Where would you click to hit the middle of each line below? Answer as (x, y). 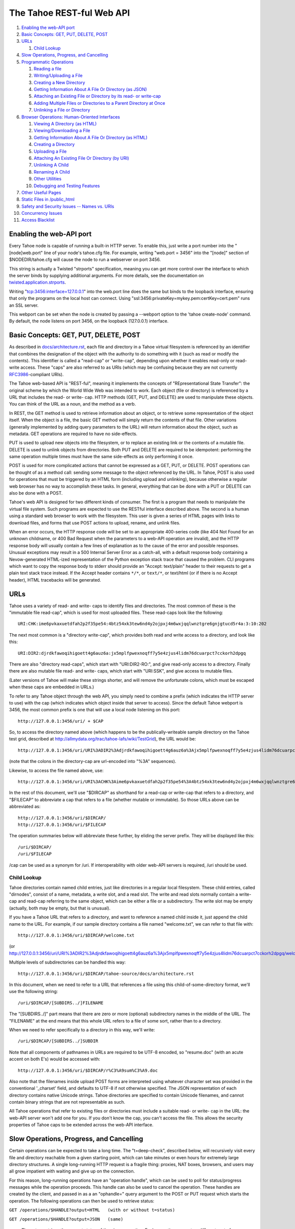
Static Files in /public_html (48, 200)
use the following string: (34, 992)
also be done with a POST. (36, 493)
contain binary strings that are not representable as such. (67, 1102)
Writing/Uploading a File (58, 76)
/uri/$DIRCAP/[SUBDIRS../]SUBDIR (58, 1041)
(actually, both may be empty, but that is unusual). (60, 908)
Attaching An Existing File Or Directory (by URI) (81, 158)
